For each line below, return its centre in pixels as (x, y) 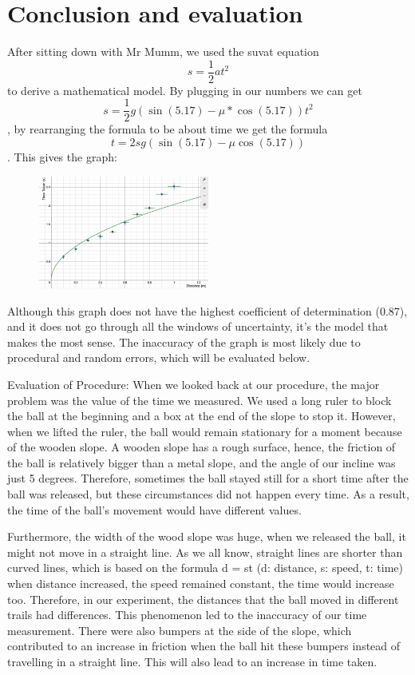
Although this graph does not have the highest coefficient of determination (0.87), (207, 310)
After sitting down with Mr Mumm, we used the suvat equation (163, 52)
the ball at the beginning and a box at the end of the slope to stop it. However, (202, 416)
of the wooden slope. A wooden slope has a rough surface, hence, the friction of (202, 447)
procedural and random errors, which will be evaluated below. (159, 357)
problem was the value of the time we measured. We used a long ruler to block (200, 400)
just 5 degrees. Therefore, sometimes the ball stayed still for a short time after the (208, 478)
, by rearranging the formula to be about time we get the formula (168, 129)
